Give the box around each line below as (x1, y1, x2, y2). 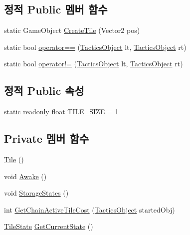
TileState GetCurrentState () (4, 221, 93, 232)
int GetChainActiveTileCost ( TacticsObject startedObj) (4, 204, 175, 215)
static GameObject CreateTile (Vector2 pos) (4, 25, 140, 35)
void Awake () (4, 171, 47, 181)
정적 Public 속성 (4, 83, 84, 98)
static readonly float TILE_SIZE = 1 (4, 106, 119, 117)
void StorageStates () (4, 188, 69, 198)
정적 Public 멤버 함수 (4, 1, 108, 17)
